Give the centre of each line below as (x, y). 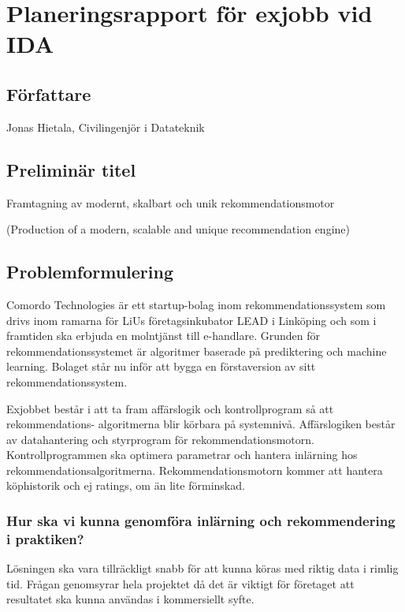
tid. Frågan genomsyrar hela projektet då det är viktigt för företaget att (180, 583)
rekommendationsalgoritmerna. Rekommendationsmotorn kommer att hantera (195, 470)
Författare (49, 93)
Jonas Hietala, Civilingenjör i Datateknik (106, 127)
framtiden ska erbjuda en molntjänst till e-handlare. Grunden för (163, 336)
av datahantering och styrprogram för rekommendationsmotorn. (160, 439)
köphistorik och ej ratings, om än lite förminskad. (126, 485)
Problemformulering (90, 272)
